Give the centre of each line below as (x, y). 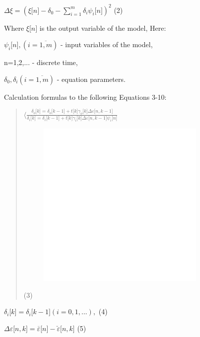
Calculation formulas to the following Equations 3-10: (85, 97)
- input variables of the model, (106, 44)
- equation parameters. (91, 79)
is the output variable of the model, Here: (103, 28)
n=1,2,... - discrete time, (41, 62)
